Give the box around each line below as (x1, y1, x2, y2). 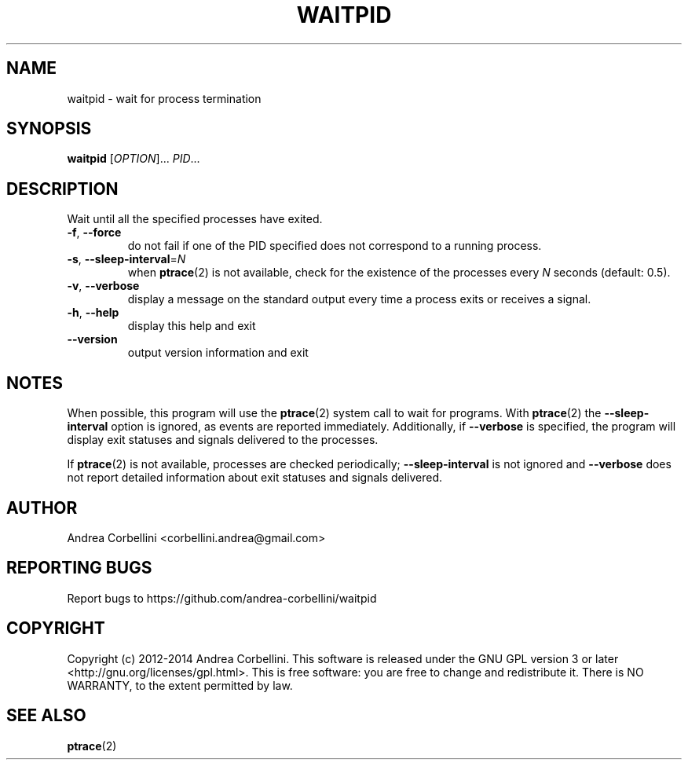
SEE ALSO (6, 706, 86, 726)
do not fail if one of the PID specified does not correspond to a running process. (127, 239, 542, 253)
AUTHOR (6, 497, 78, 518)
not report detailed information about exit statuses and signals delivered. (67, 471, 443, 485)
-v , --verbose (67, 279, 140, 293)
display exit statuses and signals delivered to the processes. (67, 433, 379, 447)
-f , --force (67, 225, 122, 240)
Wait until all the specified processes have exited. (67, 212, 323, 226)
